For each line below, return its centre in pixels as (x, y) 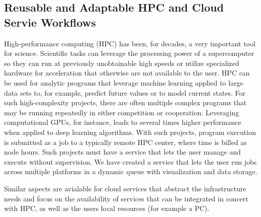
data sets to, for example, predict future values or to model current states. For (125, 92)
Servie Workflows (50, 22)
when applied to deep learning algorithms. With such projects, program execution (130, 132)
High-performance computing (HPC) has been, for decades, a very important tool (130, 43)
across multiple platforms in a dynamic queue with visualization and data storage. (131, 171)
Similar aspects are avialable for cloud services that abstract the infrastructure (125, 188)
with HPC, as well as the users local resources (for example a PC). (107, 208)
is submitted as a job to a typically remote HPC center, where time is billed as (125, 142)
